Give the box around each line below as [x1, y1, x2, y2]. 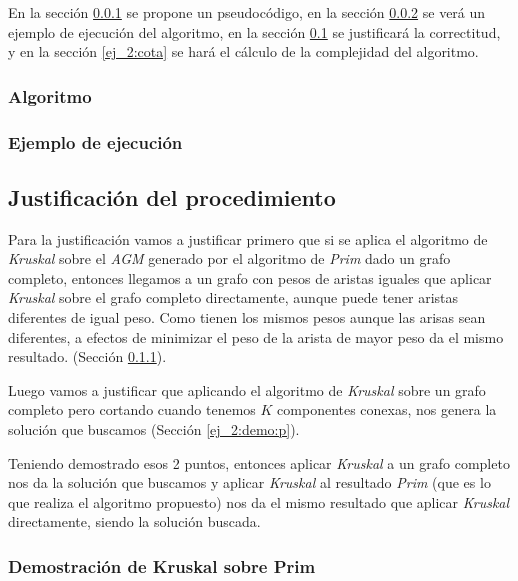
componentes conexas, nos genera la [277, 399, 497, 420]
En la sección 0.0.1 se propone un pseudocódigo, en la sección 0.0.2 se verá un [8, 2, 486, 22]
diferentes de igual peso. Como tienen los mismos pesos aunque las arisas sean [8, 307, 486, 328]
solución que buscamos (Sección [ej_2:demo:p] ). [8, 419, 300, 440]
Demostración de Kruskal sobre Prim [8, 553, 316, 578]
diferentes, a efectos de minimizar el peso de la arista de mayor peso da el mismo [8, 326, 504, 347]
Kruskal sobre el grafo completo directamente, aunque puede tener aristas [8, 287, 459, 308]
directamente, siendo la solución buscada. [8, 511, 261, 532]
